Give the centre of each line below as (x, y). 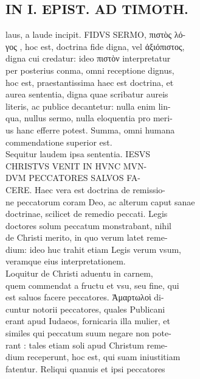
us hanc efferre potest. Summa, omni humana (90, 129)
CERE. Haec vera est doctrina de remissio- (86, 189)
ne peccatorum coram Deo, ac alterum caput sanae (100, 201)
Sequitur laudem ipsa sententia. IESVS (78, 154)
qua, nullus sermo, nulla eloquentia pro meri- (89, 118)
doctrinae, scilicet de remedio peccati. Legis (87, 214)
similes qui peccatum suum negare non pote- (88, 333)
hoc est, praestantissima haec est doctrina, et (90, 82)
